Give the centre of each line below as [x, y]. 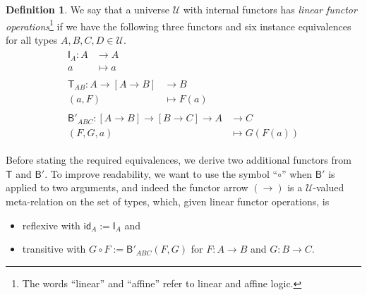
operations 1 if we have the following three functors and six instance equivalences [179, 25]
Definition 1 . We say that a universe [88, 9]
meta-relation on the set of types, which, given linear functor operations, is [168, 201]
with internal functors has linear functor [270, 9]
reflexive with [51, 225]
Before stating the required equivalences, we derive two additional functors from [179, 160]
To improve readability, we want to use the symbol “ [164, 173]
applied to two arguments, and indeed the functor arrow [127, 187]
